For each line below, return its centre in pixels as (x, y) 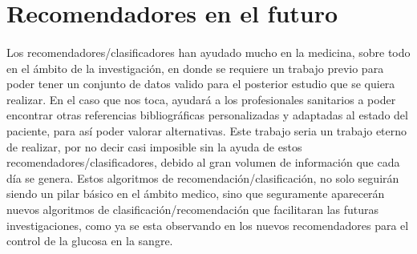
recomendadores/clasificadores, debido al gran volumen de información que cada (203, 162)
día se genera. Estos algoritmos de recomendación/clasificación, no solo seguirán (203, 177)
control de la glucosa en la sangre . (90, 241)
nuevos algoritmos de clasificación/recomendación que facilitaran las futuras (193, 209)
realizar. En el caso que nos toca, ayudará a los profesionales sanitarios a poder (201, 99)
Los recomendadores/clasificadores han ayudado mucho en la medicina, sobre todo (208, 52)
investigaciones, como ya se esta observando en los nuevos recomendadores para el (208, 225)
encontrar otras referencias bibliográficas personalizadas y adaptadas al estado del (207, 115)
